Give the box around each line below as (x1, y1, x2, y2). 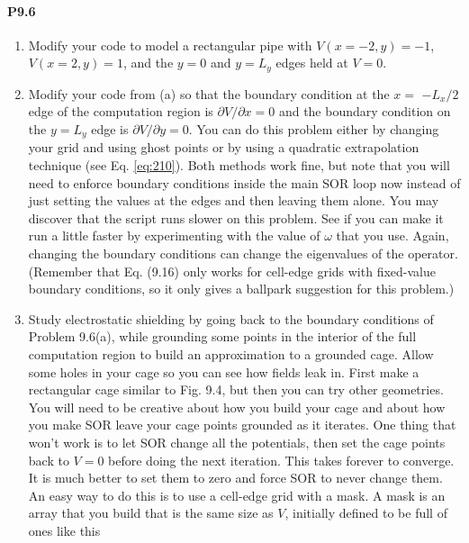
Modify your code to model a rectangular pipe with (28, 35, 312, 54)
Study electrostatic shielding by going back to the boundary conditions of (28, 309, 434, 328)
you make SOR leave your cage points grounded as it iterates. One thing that (28, 415, 456, 434)
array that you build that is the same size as (28, 503, 274, 522)
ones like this (28, 520, 101, 539)
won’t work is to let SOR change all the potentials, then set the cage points (28, 432, 446, 451)
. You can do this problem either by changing (188, 120, 439, 139)
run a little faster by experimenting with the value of (28, 226, 320, 245)
